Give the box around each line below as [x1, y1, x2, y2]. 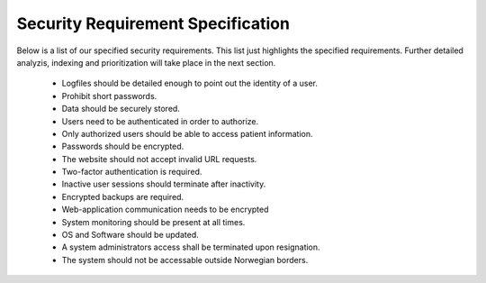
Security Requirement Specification [16, 14, 290, 33]
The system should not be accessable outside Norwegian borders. [61, 254, 309, 265]
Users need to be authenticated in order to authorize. [61, 115, 259, 126]
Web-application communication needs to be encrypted [61, 204, 269, 215]
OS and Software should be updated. [61, 230, 199, 241]
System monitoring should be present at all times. [61, 216, 246, 227]
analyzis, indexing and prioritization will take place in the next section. [16, 57, 276, 68]
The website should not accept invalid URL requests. [61, 153, 257, 164]
